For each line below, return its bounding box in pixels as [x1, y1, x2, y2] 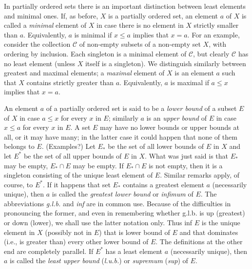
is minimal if [74, 29, 112, 39]
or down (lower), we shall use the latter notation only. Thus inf [4, 217, 193, 228]
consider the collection [4, 39, 71, 49]
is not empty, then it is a [148, 160, 223, 170]
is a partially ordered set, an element [108, 10, 218, 20]
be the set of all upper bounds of [23, 150, 122, 161]
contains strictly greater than [26, 77, 114, 87]
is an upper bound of [146, 112, 207, 123]
